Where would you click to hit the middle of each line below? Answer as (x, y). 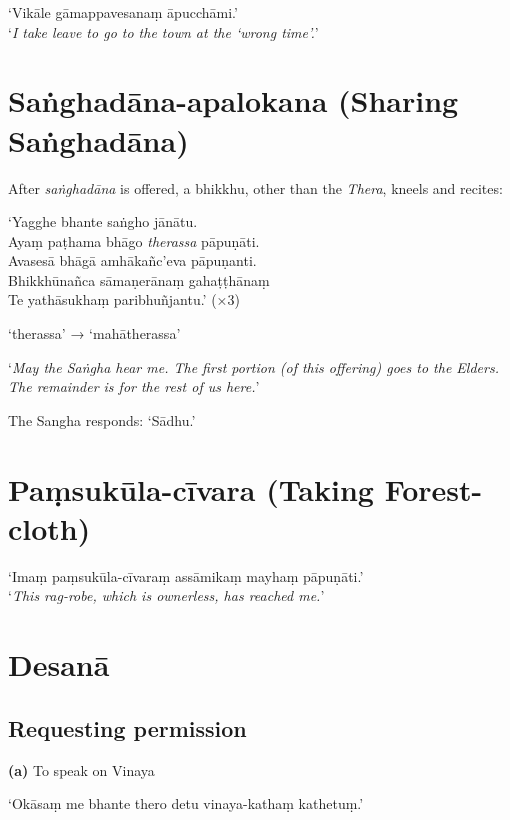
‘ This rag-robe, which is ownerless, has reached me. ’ (166, 595)
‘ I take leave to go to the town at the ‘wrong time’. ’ (163, 31)
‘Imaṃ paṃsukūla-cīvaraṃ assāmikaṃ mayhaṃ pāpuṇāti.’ (186, 575)
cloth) (49, 527)
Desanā (59, 664)
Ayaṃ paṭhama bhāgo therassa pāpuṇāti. (134, 240)
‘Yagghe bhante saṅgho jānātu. (103, 221)
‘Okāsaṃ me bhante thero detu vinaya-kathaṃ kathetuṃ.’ (186, 803)
